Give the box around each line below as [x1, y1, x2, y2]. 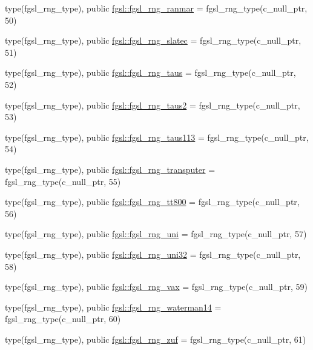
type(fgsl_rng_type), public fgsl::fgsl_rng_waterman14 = [5, 300, 222, 313]
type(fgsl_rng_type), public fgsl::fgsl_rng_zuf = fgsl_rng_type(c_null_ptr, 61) [5, 332, 306, 345]
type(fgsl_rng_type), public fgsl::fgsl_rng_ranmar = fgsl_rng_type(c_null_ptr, [5, 2, 308, 14]
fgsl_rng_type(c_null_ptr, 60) [5, 312, 121, 325]
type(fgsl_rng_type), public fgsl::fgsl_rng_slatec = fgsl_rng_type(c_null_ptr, [5, 34, 301, 47]
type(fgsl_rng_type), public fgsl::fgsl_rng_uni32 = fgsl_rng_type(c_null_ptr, [5, 247, 301, 260]
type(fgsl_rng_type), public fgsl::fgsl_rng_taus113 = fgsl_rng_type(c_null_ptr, [5, 130, 309, 143]
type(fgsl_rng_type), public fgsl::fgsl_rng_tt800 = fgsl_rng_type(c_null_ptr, [5, 195, 300, 208]
